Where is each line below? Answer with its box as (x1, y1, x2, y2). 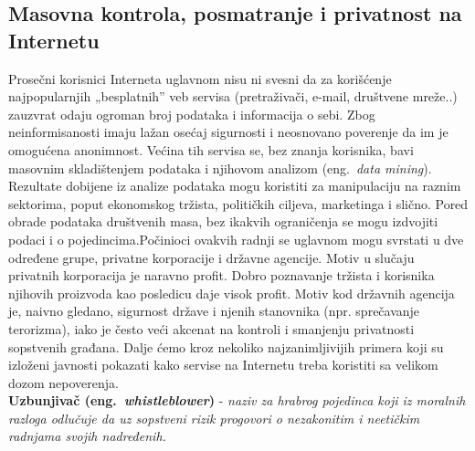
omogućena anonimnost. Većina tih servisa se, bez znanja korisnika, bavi (8, 140, 414, 159)
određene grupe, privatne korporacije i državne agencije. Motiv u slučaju (8, 247, 415, 267)
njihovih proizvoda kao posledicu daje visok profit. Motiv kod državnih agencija (8, 283, 455, 302)
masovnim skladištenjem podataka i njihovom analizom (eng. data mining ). (8, 158, 432, 177)
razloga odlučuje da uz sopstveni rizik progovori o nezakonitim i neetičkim (8, 408, 420, 427)
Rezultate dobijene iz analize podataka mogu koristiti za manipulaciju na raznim (8, 176, 461, 195)
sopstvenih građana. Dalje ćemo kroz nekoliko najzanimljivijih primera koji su (8, 337, 444, 356)
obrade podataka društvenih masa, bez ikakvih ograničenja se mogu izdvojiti (8, 212, 438, 231)
